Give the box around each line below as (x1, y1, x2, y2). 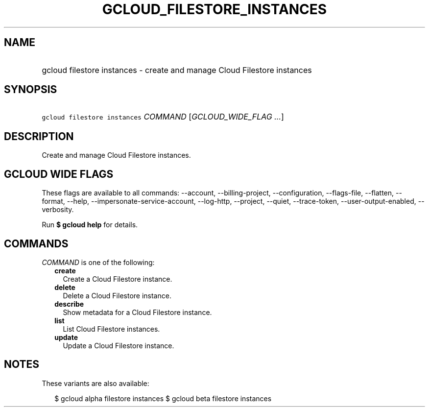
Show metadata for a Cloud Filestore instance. (63, 308, 212, 316)
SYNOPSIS (4, 83, 57, 96)
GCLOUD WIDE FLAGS (4, 168, 114, 180)
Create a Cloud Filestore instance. (63, 274, 172, 283)
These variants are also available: (42, 379, 149, 387)
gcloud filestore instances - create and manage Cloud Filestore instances (42, 65, 312, 75)
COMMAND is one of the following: (42, 258, 155, 266)
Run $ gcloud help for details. (42, 220, 138, 229)
